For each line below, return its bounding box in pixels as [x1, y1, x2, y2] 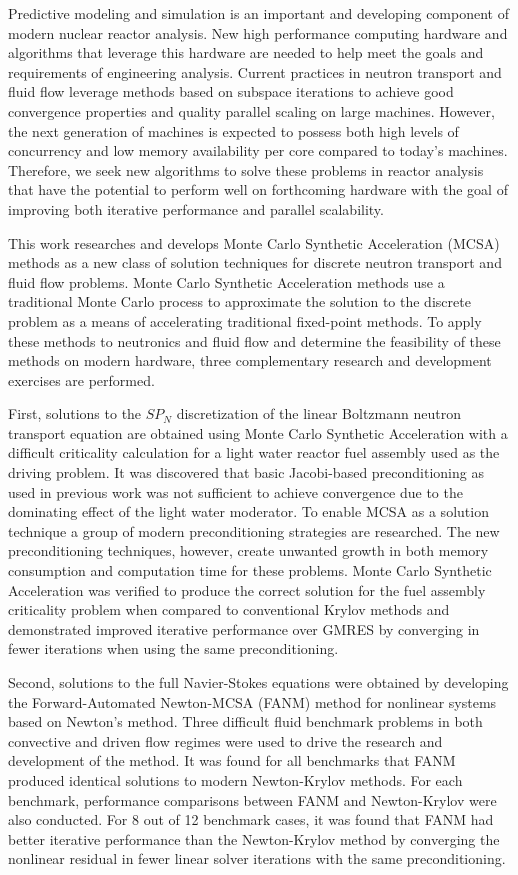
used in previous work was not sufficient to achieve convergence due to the [8, 481, 463, 502]
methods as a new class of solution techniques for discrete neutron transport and [8, 252, 502, 273]
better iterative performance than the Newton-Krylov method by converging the [8, 828, 500, 849]
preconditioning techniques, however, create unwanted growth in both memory [8, 540, 489, 561]
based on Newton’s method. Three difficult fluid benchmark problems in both [8, 711, 483, 732]
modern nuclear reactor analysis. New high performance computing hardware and [8, 22, 508, 43]
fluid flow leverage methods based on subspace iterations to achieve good [8, 81, 454, 102]
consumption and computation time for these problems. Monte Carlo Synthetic [8, 560, 492, 581]
